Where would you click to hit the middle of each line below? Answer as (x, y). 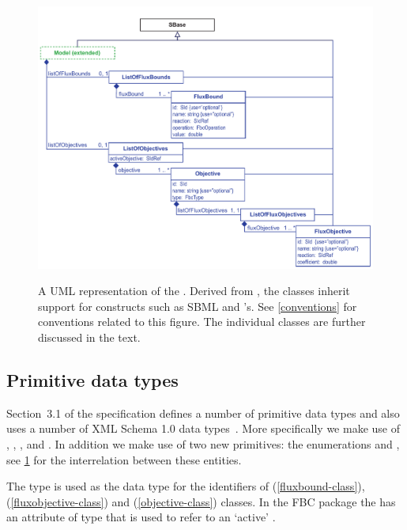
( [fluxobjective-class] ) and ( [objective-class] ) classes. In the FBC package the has (201, 501)
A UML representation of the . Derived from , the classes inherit (194, 291)
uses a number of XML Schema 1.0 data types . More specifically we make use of (203, 428)
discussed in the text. (89, 337)
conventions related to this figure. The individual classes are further (202, 322)
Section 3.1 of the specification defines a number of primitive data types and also (203, 413)
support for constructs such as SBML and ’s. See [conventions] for (198, 306)
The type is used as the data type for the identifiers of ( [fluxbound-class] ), (186, 486)
